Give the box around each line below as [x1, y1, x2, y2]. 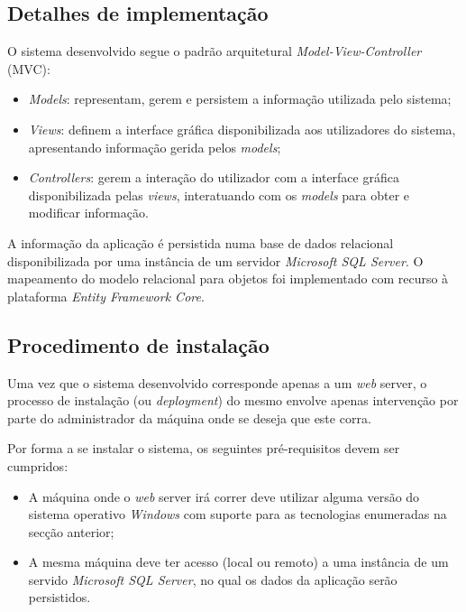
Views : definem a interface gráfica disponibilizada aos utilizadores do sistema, [28, 119, 456, 138]
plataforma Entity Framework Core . [7, 286, 205, 305]
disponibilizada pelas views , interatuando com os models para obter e [28, 185, 410, 204]
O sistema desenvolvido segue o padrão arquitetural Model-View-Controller [7, 42, 422, 60]
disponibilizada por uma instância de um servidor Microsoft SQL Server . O [7, 251, 424, 270]
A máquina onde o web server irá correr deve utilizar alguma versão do [28, 487, 420, 505]
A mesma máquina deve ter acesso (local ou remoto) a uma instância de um [28, 552, 449, 571]
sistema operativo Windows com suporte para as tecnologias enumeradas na [28, 505, 447, 524]
